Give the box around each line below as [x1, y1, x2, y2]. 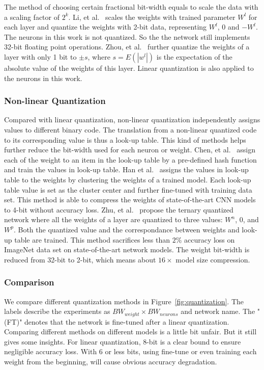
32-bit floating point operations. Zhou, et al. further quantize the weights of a [4, 41, 250, 52]
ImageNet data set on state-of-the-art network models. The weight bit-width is [4, 244, 250, 255]
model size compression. [175, 254, 250, 265]
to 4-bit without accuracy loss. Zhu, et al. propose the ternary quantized [4, 204, 233, 215]
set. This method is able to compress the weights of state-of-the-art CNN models [4, 194, 256, 205]
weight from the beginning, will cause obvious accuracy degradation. [4, 356, 217, 366]
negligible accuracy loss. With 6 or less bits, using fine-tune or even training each [4, 346, 257, 357]
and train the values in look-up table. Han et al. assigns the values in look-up [4, 164, 249, 175]
